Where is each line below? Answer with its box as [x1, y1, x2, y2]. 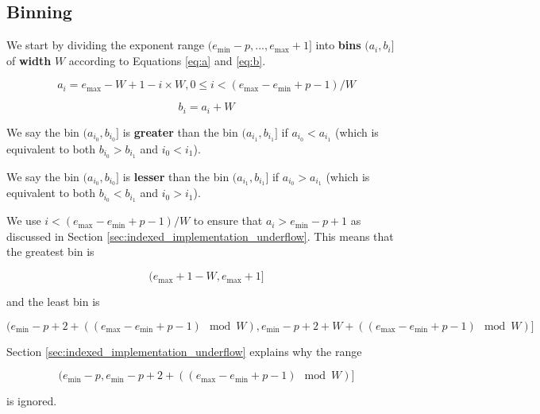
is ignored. [6, 393, 57, 409]
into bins [315, 37, 361, 53]
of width [6, 52, 52, 68]
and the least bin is [6, 293, 100, 310]
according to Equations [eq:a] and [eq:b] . [68, 52, 266, 68]
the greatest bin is [6, 243, 94, 260]
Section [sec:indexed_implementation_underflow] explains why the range [6, 342, 362, 359]
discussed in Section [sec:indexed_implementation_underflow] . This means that [6, 227, 394, 244]
